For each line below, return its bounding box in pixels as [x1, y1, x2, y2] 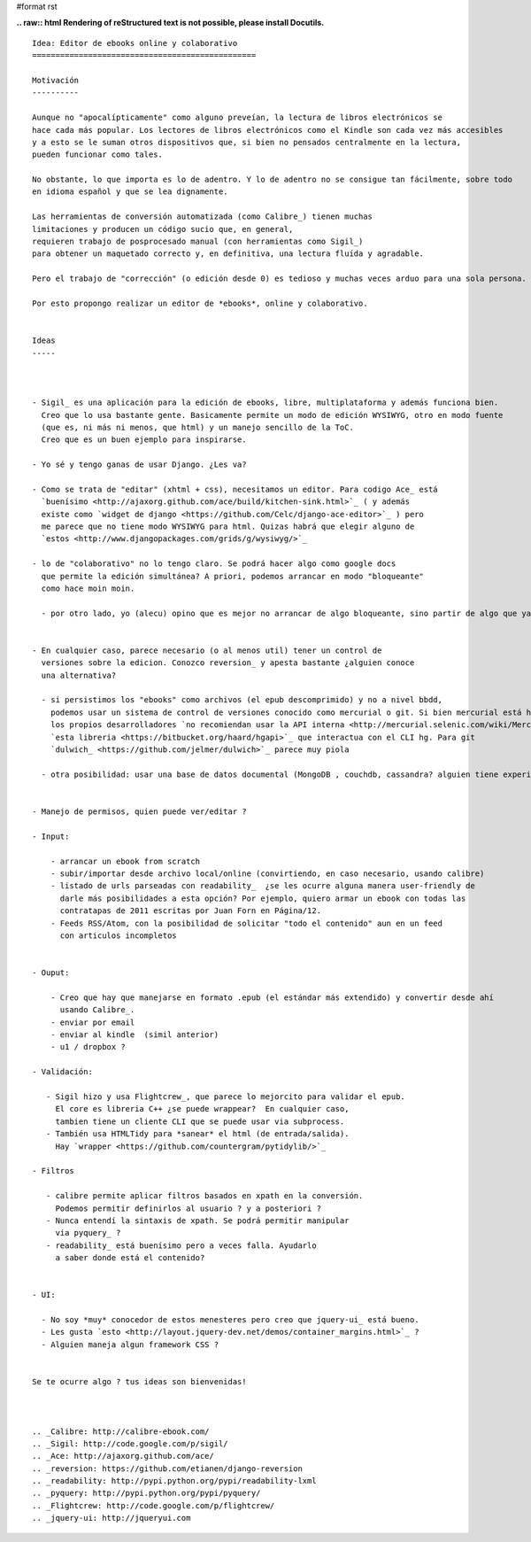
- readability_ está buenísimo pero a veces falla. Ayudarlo [45, 1240, 318, 1251]
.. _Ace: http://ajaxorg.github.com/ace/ [32, 1451, 214, 1461]
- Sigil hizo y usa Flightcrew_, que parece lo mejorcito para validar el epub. [45, 1091, 406, 1102]
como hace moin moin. [41, 583, 135, 593]
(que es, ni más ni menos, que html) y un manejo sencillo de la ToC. [41, 422, 354, 432]
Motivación [32, 75, 80, 85]
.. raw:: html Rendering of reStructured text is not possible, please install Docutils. [16, 18, 325, 28]
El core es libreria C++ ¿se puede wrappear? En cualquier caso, [55, 1104, 350, 1114]
